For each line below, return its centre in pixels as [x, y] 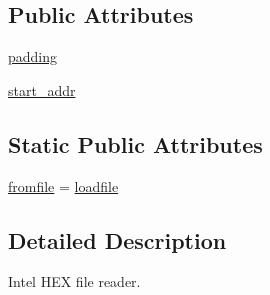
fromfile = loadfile [63, 185]
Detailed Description [117, 239]
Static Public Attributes [135, 143]
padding [33, 56]
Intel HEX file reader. [74, 281]
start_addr [42, 89]
